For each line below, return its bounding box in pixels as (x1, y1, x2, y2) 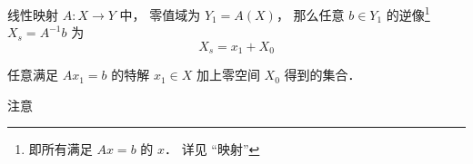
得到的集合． (284, 65, 361, 84)
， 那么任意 (276, 5, 345, 24)
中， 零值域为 (119, 5, 201, 24)
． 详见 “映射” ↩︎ (165, 140, 260, 159)
